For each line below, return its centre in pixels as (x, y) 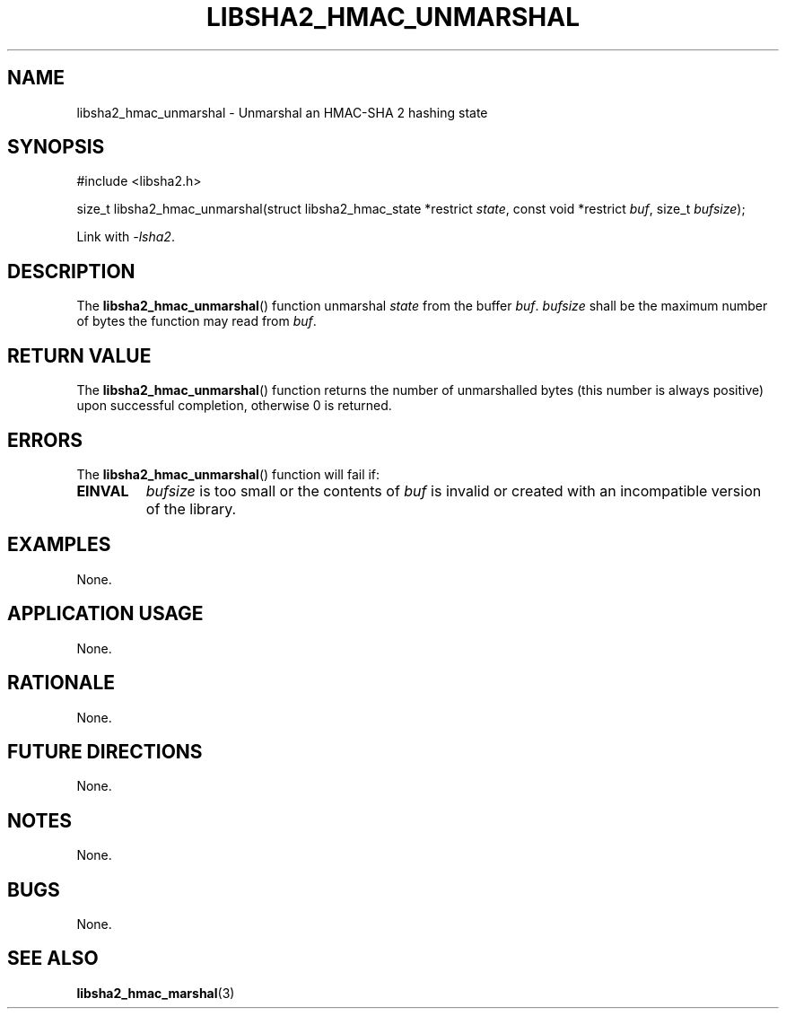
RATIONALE (61, 683)
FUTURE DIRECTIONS (105, 751)
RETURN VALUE (79, 355)
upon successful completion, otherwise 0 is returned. (234, 406)
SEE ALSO (53, 959)
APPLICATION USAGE (105, 614)
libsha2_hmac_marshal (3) (156, 993)
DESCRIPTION (71, 271)
